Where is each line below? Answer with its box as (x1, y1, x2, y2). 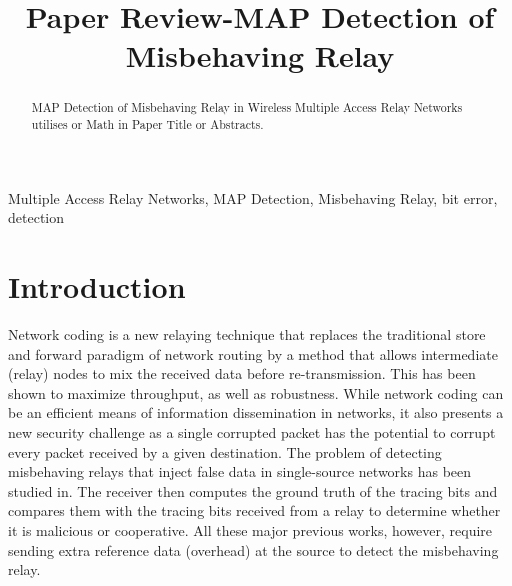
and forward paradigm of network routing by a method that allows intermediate (8, 343, 498, 364)
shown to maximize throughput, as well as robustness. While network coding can (8, 382, 504, 403)
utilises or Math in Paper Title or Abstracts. (31, 116, 264, 133)
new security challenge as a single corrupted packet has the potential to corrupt (8, 421, 496, 442)
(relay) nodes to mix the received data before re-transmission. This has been (8, 363, 476, 384)
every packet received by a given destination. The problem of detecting (8, 441, 442, 462)
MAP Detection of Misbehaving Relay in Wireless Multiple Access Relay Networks (31, 99, 463, 116)
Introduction (8, 266, 186, 307)
